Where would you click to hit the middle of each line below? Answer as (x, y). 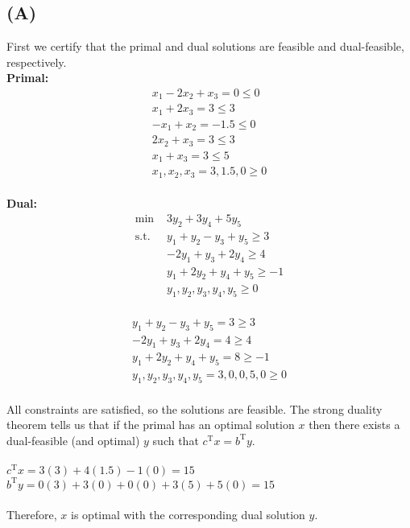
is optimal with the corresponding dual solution (188, 515)
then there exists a (354, 425)
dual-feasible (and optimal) (73, 440)
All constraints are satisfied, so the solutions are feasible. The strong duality (195, 408)
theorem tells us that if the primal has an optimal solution (151, 425)
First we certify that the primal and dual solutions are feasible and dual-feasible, (205, 46)
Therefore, (32, 515)
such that (176, 440)
